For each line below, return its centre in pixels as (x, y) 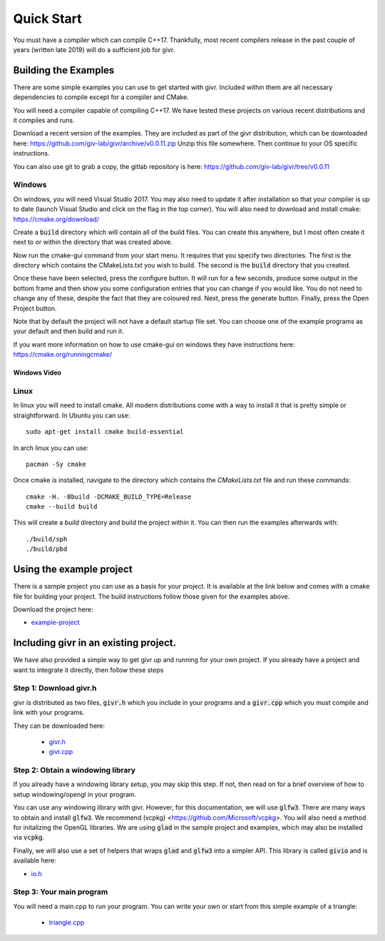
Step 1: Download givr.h (55, 688)
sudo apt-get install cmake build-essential (105, 432)
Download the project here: (53, 609)
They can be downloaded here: (59, 726)
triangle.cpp (67, 922)
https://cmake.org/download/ (56, 219)
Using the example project (73, 570)
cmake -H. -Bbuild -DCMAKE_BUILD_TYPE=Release (109, 497)
